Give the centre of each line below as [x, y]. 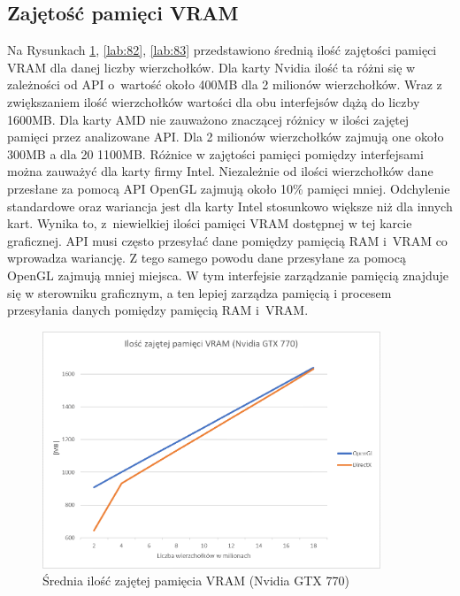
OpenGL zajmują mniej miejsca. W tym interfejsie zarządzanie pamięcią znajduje [228, 275]
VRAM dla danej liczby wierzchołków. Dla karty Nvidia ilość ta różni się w [211, 67]
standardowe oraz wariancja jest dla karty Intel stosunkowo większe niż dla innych [230, 206]
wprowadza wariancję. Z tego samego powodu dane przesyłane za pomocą [207, 258]
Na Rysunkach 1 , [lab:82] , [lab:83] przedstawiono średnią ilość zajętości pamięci [222, 50]
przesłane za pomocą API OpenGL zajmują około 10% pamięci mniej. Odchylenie [229, 188]
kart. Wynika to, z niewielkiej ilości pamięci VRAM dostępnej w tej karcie [210, 223]
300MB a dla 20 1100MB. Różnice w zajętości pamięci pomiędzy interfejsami [215, 153]
